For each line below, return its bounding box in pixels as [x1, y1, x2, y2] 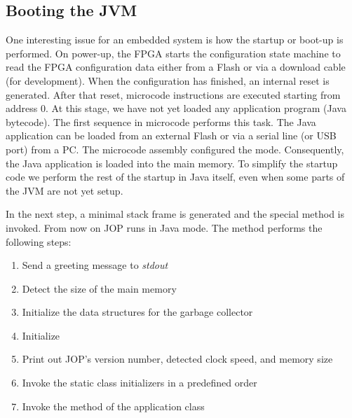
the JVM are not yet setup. [6, 183, 123, 197]
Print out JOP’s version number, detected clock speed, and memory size [22, 351, 333, 366]
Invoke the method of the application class [22, 398, 205, 413]
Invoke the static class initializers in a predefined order [22, 375, 257, 390]
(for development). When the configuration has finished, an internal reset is [6, 73, 330, 88]
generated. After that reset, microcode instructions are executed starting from [6, 87, 341, 102]
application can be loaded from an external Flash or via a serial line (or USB [6, 128, 337, 143]
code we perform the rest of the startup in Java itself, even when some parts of [6, 169, 345, 184]
